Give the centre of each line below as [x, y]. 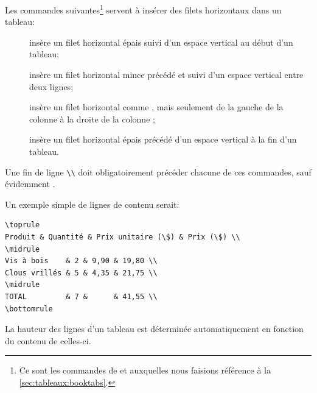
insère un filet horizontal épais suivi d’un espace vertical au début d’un [161, 42]
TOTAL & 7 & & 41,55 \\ [81, 297]
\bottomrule [29, 309]
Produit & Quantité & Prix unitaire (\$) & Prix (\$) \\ [123, 237]
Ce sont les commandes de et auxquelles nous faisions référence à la [145, 370]
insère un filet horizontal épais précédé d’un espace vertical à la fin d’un [163, 139]
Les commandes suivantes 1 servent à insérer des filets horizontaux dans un [143, 9]
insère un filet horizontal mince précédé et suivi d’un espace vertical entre [166, 75]
